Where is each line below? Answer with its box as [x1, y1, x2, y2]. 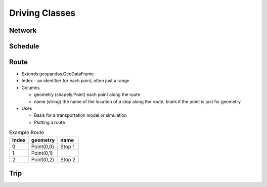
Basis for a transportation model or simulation [34, 112, 127, 118]
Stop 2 [60, 156, 76, 163]
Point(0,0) [31, 143, 54, 150]
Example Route [9, 129, 44, 136]
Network [9, 26, 37, 35]
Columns [21, 85, 40, 91]
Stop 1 [60, 143, 75, 150]
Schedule [9, 42, 40, 50]
